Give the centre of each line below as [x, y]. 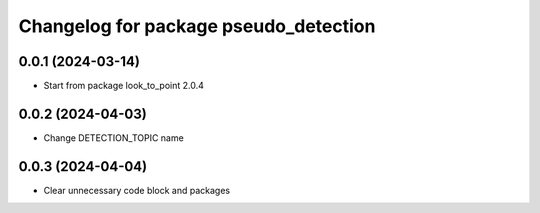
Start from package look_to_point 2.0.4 [123, 86]
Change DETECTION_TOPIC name [113, 137]
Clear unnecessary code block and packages [136, 190]
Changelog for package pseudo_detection [197, 26]
